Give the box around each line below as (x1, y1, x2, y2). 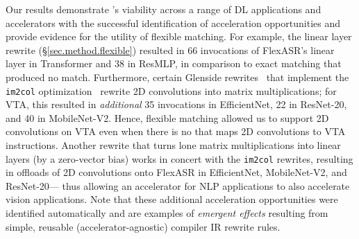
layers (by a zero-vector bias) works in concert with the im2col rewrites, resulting (6, 151, 353, 166)
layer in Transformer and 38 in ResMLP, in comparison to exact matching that (6, 56, 342, 71)
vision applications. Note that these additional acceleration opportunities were (6, 192, 338, 206)
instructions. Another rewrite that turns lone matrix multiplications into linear (6, 138, 341, 152)
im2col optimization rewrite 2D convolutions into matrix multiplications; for (6, 83, 337, 98)
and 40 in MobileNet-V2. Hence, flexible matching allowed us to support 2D (6, 110, 329, 125)
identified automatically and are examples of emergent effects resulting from (6, 206, 328, 220)
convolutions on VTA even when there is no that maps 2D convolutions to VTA (6, 124, 346, 139)
